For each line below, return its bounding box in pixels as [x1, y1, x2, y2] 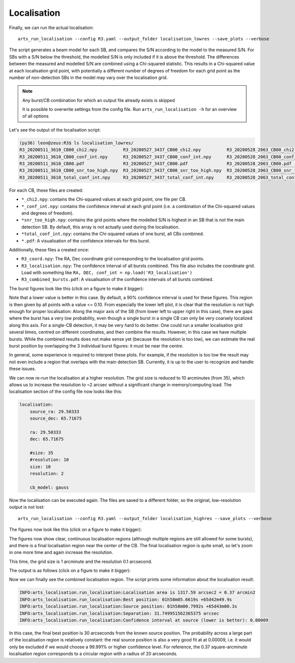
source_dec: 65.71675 [29, 416, 82, 421]
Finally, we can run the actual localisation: [9, 25, 94, 31]
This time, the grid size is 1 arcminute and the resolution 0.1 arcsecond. [9, 558, 152, 564]
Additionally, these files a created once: [9, 246, 89, 252]
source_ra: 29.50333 [29, 409, 80, 414]
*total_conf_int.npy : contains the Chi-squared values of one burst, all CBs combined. [21, 231, 204, 237]
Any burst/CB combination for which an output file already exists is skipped [22, 97, 175, 103]
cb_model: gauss [29, 485, 69, 490]
